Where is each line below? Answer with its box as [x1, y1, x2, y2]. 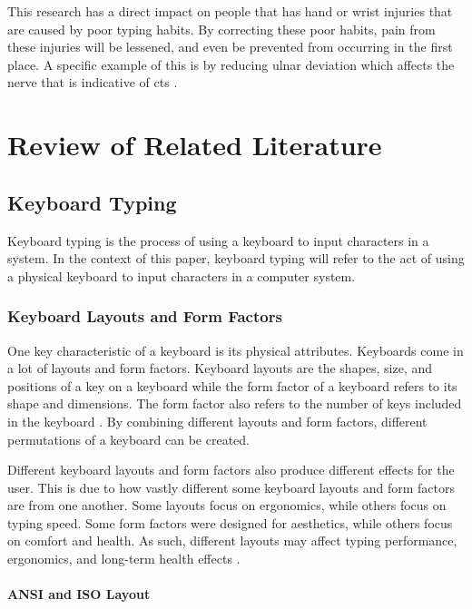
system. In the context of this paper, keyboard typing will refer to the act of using [7, 249, 465, 268]
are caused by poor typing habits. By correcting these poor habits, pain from [7, 19, 436, 38]
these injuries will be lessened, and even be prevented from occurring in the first [7, 37, 453, 56]
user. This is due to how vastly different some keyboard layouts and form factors [7, 477, 456, 496]
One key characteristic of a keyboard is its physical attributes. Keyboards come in [7, 340, 464, 359]
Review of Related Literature [7, 126, 382, 163]
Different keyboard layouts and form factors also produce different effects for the [7, 460, 455, 479]
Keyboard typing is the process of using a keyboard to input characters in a [7, 231, 429, 250]
